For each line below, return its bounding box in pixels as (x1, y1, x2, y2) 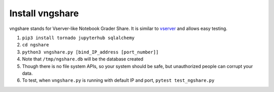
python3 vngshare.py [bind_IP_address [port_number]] (22, 49, 159, 55)
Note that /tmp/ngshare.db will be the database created (22, 56, 144, 62)
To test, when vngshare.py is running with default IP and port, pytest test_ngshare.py (22, 77, 215, 83)
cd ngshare (22, 42, 49, 48)
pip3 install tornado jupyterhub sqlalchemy (22, 35, 135, 41)
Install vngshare (9, 8, 79, 19)
